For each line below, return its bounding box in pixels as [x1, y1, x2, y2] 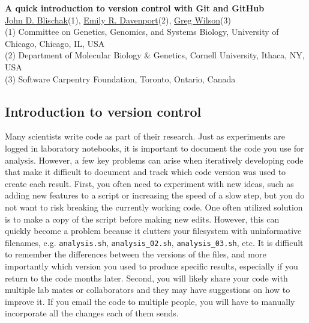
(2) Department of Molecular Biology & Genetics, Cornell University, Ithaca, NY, [5, 49, 305, 61]
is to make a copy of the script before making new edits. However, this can [5, 212, 280, 225]
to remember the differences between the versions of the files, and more [5, 248, 266, 260]
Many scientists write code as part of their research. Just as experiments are [5, 130, 285, 143]
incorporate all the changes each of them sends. [5, 307, 179, 319]
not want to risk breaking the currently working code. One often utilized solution [5, 200, 303, 213]
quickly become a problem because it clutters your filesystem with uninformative [5, 224, 302, 237]
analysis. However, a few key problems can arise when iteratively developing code [5, 153, 304, 166]
